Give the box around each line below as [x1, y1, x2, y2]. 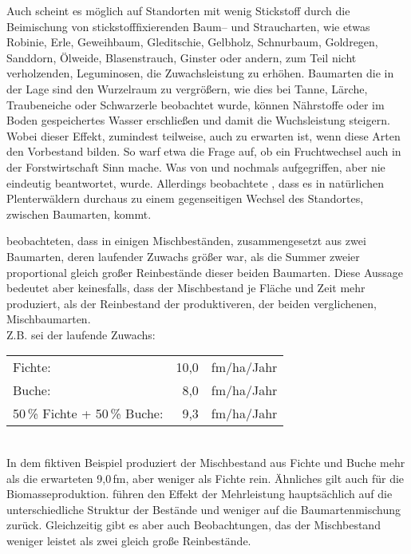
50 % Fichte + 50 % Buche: [13, 404, 164, 423]
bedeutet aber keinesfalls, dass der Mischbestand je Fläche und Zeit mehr [6, 279, 366, 296]
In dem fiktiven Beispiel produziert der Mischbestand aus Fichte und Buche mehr [6, 454, 405, 471]
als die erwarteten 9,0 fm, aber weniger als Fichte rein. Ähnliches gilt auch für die [6, 469, 405, 486]
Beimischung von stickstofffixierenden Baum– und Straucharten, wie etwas [6, 18, 370, 34]
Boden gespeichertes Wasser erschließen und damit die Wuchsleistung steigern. [6, 112, 390, 129]
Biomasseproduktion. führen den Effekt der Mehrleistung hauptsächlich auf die [6, 485, 393, 502]
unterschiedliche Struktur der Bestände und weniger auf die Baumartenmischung [6, 501, 401, 517]
